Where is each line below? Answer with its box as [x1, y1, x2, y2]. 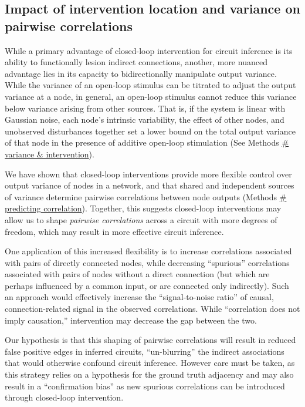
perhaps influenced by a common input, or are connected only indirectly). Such [5, 279, 289, 291]
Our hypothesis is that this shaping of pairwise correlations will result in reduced [5, 334, 296, 346]
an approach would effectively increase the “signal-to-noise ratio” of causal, [5, 291, 274, 303]
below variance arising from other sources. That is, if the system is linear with [5, 102, 286, 114]
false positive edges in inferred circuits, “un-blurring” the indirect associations [5, 345, 284, 357]
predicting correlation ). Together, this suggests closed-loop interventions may [5, 202, 282, 214]
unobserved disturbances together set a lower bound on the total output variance [5, 125, 296, 137]
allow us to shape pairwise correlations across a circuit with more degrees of [5, 213, 277, 226]
